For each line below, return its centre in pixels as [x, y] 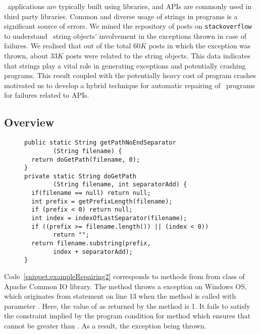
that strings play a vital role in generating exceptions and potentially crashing [125, 65]
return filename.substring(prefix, [91, 244]
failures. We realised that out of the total [68, 46]
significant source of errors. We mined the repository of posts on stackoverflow [128, 26]
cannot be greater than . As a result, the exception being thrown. [105, 326]
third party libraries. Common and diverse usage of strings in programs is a [121, 16]
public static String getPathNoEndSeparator [100, 143]
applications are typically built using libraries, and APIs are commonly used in [129, 6]
